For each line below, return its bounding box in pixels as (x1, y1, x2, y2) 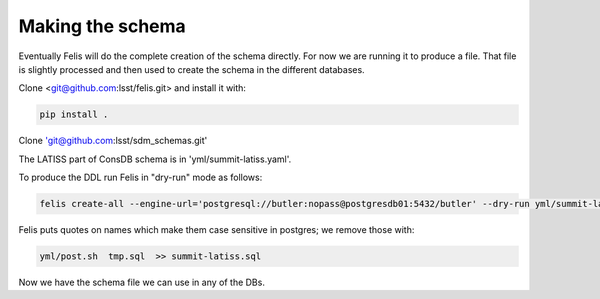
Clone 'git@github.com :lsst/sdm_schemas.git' (18, 135, 208, 147)
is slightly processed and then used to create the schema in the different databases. (18, 63, 365, 75)
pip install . (39, 109, 109, 120)
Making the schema (18, 15, 187, 37)
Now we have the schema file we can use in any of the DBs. (18, 276, 265, 289)
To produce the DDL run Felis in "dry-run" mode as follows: (18, 171, 263, 184)
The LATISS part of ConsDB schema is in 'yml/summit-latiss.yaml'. (18, 153, 292, 165)
